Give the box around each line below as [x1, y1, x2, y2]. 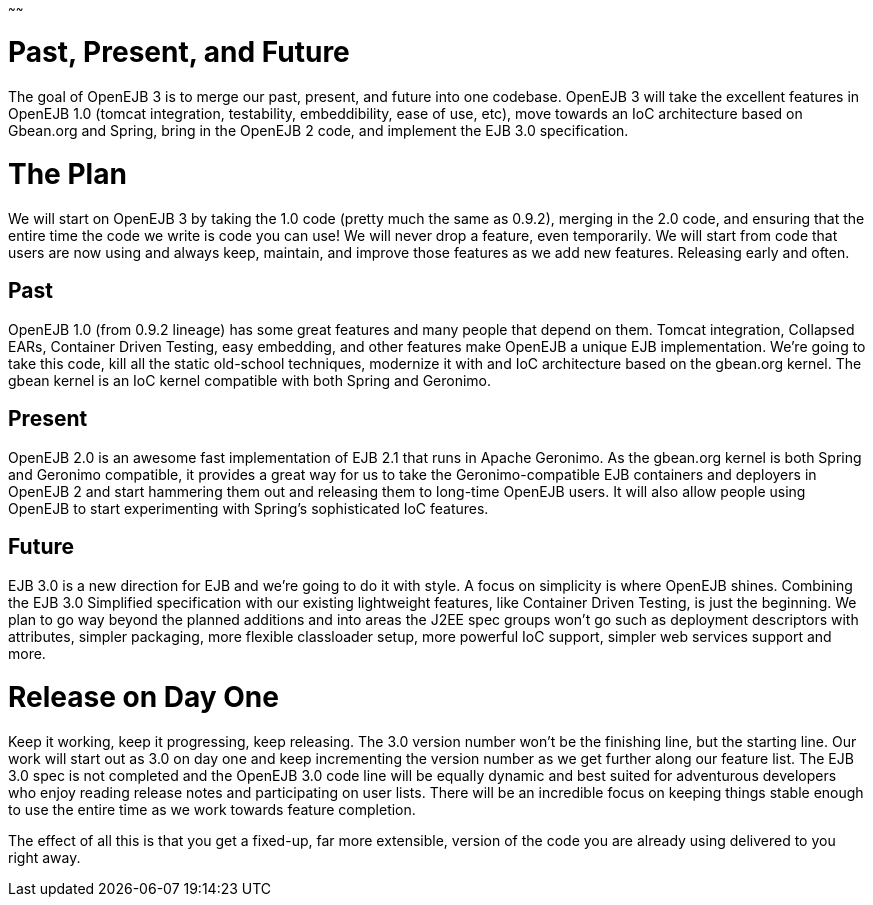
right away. [8, 849, 81, 867]
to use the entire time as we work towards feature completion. [8, 801, 416, 819]
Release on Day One [8, 680, 279, 715]
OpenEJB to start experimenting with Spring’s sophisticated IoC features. [8, 499, 489, 517]
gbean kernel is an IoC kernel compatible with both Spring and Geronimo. [8, 371, 492, 389]
